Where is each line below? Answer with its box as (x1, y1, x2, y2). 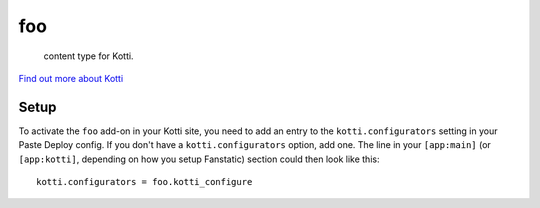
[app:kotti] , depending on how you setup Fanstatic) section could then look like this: (18, 153, 380, 165)
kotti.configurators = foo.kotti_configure (36, 176, 253, 188)
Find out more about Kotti (18, 72, 124, 84)
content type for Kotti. (43, 50, 134, 62)
